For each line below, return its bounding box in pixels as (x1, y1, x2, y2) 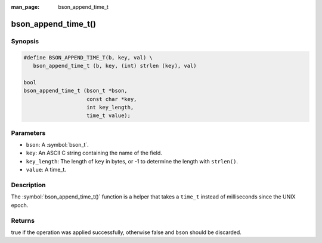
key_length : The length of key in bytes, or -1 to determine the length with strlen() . (26, 157, 239, 165)
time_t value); (86, 112, 131, 119)
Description (11, 181, 46, 189)
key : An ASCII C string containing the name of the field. (26, 149, 162, 157)
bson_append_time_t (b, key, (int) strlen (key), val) (33, 62, 197, 69)
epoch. (11, 201, 29, 209)
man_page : (11, 4, 40, 10)
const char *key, (86, 96, 137, 102)
